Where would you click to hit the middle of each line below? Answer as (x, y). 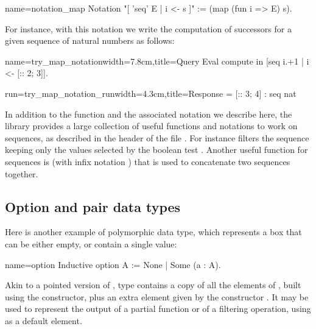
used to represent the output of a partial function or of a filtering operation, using (158, 309)
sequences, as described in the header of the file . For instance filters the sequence (157, 137)
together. (22, 173)
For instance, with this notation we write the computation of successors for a (148, 28)
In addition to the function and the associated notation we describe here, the (149, 114)
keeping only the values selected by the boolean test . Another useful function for (156, 150)
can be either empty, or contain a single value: (91, 243)
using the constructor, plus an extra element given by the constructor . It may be (157, 296)
